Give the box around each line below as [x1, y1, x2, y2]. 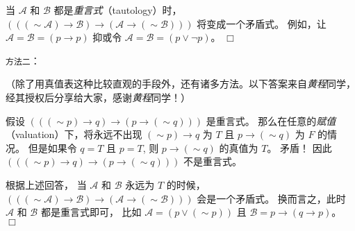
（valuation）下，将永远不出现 [6, 127, 142, 142]
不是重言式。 [183, 154, 242, 169]
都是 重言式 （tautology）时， [53, 3, 182, 17]
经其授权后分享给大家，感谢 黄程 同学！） [6, 90, 190, 105]
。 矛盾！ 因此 [267, 140, 332, 155]
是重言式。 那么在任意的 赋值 [206, 113, 336, 128]
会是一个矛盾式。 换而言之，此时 [197, 191, 346, 205]
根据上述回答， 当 [6, 178, 87, 191]
